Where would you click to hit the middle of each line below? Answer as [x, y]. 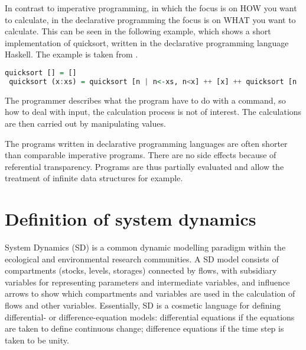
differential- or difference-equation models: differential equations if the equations [150, 317]
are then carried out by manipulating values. [85, 123]
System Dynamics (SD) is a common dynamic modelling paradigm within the [145, 247]
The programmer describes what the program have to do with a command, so [145, 100]
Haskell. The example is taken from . [71, 54]
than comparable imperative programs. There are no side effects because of [141, 155]
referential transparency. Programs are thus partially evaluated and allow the [144, 166]
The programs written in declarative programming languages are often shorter [146, 143]
